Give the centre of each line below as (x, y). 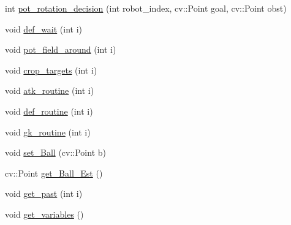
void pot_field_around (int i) (61, 49)
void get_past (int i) (44, 193)
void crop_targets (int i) (51, 70)
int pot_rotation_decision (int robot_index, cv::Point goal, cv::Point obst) (146, 8)
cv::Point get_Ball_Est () (54, 173)
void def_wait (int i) (44, 29)
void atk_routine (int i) (50, 90)
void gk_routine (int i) (48, 132)
